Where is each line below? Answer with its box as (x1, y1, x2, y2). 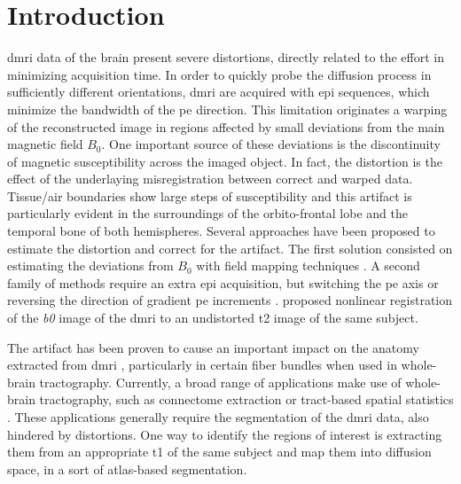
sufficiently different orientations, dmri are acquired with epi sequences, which (7, 82, 430, 101)
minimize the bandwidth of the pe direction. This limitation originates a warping (7, 99, 448, 118)
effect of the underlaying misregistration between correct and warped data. (7, 169, 413, 188)
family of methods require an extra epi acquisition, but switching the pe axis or (7, 273, 439, 292)
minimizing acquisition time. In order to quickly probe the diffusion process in (7, 65, 432, 83)
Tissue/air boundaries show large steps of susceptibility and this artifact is (7, 186, 412, 205)
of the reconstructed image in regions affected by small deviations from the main (7, 117, 445, 136)
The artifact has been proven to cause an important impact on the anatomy (7, 338, 419, 356)
